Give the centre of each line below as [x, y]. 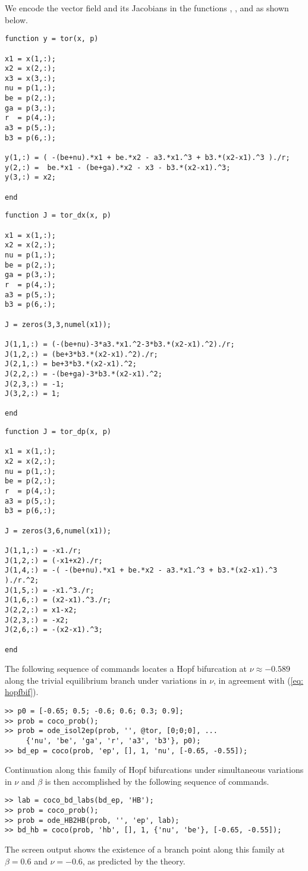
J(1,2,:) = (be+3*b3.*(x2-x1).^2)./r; [81, 354]
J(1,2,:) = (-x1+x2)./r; [54, 560]
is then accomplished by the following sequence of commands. [157, 781]
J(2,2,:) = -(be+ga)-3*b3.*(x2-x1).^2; [84, 374]
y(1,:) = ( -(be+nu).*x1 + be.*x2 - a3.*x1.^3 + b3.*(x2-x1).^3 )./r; [147, 158]
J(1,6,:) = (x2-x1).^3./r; [58, 600]
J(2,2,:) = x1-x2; [41, 610]
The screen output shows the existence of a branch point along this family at [145, 849]
